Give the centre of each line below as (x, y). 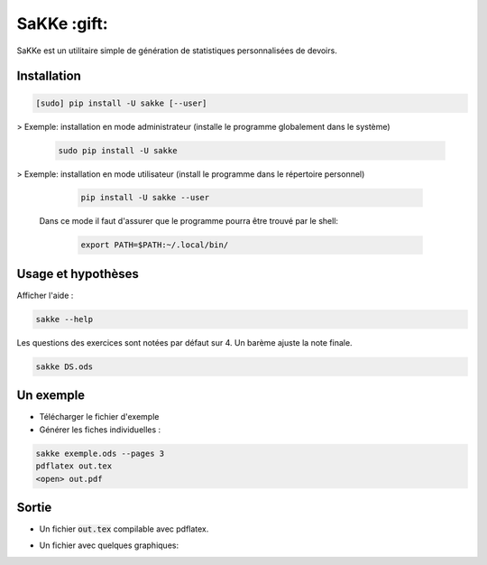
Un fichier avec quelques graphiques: (109, 545)
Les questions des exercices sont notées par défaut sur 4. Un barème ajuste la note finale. (184, 342)
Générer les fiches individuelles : (100, 430)
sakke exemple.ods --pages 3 (100, 453)
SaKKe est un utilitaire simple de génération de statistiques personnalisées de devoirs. (177, 51)
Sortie (34, 507)
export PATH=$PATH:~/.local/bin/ (155, 245)
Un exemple (51, 396)
